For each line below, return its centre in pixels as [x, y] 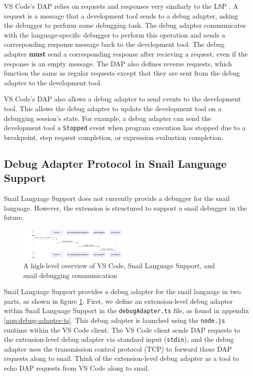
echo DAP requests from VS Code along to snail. [77, 368]
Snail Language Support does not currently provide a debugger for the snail [117, 198]
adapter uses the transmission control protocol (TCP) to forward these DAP [118, 348]
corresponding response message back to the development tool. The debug [114, 44]
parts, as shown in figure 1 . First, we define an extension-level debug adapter [118, 301]
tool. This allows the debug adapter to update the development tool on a [113, 108]
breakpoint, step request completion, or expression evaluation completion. [114, 137]
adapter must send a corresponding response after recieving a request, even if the [126, 53]
